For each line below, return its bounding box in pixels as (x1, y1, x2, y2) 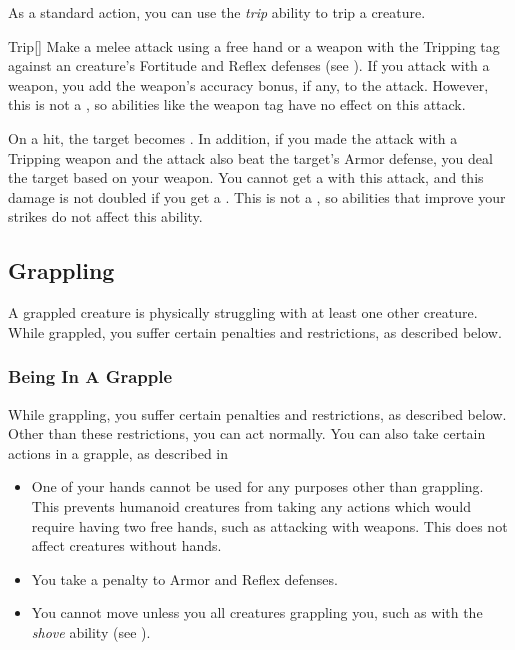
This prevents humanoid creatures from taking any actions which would (31, 495, 471, 516)
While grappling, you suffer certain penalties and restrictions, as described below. (8, 403, 507, 424)
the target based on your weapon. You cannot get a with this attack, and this (8, 167, 484, 188)
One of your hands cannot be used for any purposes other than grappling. (31, 476, 484, 497)
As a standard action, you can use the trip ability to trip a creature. (8, 2, 426, 22)
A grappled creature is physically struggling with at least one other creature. (8, 302, 478, 323)
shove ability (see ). (31, 621, 151, 642)
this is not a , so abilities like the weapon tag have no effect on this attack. (8, 94, 466, 115)
